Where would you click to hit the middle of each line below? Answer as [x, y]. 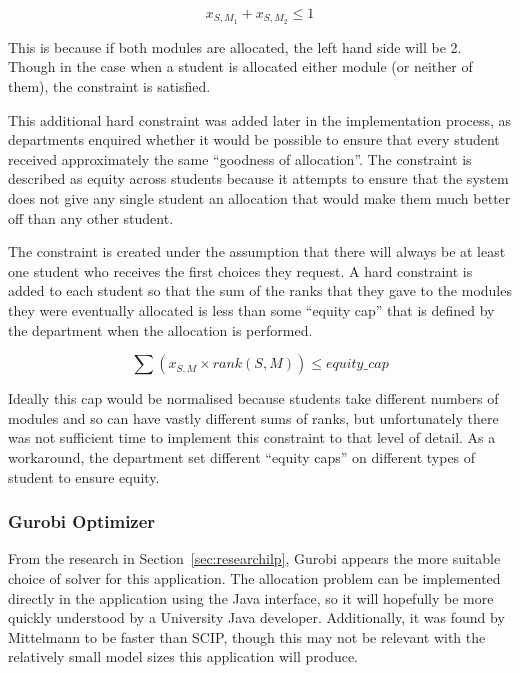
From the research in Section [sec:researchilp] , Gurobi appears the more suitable [254, 558]
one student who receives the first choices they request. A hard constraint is [240, 270]
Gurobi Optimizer [82, 521]
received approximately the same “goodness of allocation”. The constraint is [240, 158]
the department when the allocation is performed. [160, 329]
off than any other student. [91, 217]
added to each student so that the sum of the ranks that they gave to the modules [260, 290]
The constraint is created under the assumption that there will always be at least [257, 251]
